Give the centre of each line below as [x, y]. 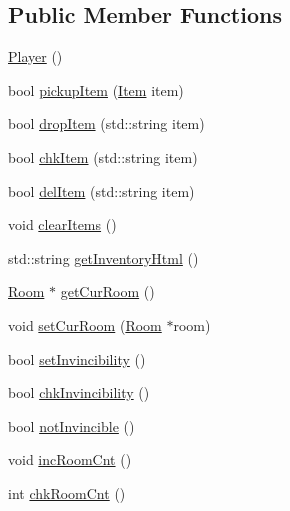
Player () [35, 56]
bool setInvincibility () [77, 358]
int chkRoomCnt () [67, 492]
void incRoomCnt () [70, 459]
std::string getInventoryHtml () [103, 257]
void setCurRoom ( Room [85, 324]
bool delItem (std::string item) [101, 190]
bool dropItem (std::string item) [106, 123]
